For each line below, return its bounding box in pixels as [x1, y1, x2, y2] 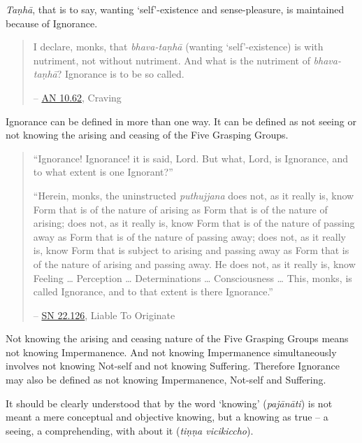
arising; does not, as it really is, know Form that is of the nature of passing [33, 216, 355, 230]
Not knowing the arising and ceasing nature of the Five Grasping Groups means [6, 331, 349, 346]
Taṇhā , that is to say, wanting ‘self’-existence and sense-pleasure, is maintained [6, 2, 345, 16]
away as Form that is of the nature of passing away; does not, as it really [33, 229, 346, 244]
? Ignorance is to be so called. [57, 66, 184, 81]
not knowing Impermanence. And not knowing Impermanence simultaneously [6, 344, 337, 359]
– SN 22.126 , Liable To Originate [33, 307, 175, 322]
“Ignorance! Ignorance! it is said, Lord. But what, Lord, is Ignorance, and [33, 150, 348, 165]
